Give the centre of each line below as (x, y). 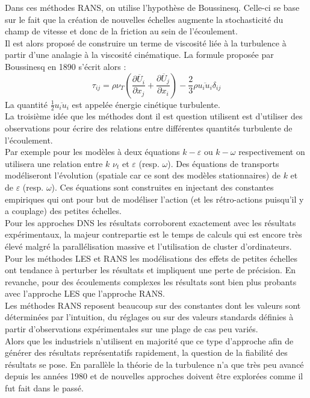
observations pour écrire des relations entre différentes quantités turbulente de (149, 128)
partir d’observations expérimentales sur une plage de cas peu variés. (132, 329)
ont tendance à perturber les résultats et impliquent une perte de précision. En (150, 270)
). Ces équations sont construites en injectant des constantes (163, 187)
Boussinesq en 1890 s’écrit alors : (66, 66)
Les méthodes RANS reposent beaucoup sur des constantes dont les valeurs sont (153, 305)
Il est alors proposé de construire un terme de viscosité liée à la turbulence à (146, 43)
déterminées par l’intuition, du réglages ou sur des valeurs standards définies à (149, 317)
